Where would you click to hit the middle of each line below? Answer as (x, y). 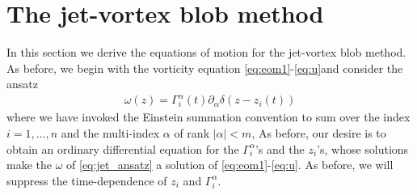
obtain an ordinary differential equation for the (123, 148)
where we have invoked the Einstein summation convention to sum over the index (208, 117)
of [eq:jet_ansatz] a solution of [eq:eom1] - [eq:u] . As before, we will (230, 165)
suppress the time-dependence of (87, 180)
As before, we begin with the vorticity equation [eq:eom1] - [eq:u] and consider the (205, 68)
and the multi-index (110, 133)
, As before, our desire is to (319, 133)
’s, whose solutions (363, 148)
